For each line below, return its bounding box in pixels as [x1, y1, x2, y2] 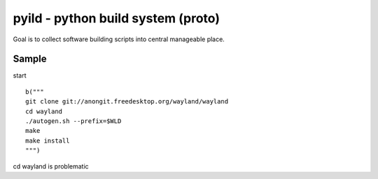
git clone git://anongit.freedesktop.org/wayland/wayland [25, 98, 229, 106]
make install [25, 136, 70, 145]
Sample [13, 53, 47, 65]
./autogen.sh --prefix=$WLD [25, 117, 122, 125]
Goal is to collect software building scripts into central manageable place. [13, 35, 225, 43]
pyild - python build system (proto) [13, 10, 220, 26]
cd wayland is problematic [13, 162, 89, 171]
